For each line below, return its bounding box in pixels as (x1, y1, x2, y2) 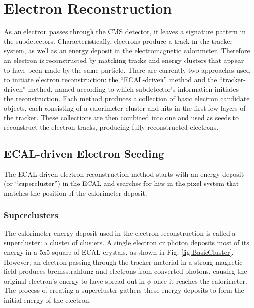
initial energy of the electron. (4, 295, 91, 305)
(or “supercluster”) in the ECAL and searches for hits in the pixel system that (4, 178, 239, 188)
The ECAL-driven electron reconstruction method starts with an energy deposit (4, 168, 244, 179)
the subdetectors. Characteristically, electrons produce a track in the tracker (4, 36, 232, 46)
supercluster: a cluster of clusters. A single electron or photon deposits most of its (4, 237, 249, 247)
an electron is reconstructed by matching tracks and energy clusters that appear (4, 55, 244, 65)
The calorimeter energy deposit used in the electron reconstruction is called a (4, 227, 236, 238)
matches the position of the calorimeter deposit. (4, 188, 147, 198)
